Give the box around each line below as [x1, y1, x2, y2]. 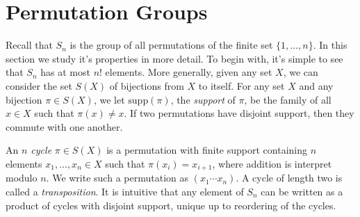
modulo [6, 170, 38, 185]
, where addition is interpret [212, 156, 332, 170]
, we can [283, 65, 318, 79]
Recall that [6, 38, 53, 52]
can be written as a [261, 184, 343, 198]
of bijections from [109, 78, 184, 93]
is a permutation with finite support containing [106, 143, 307, 157]
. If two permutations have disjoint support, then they [124, 106, 354, 120]
